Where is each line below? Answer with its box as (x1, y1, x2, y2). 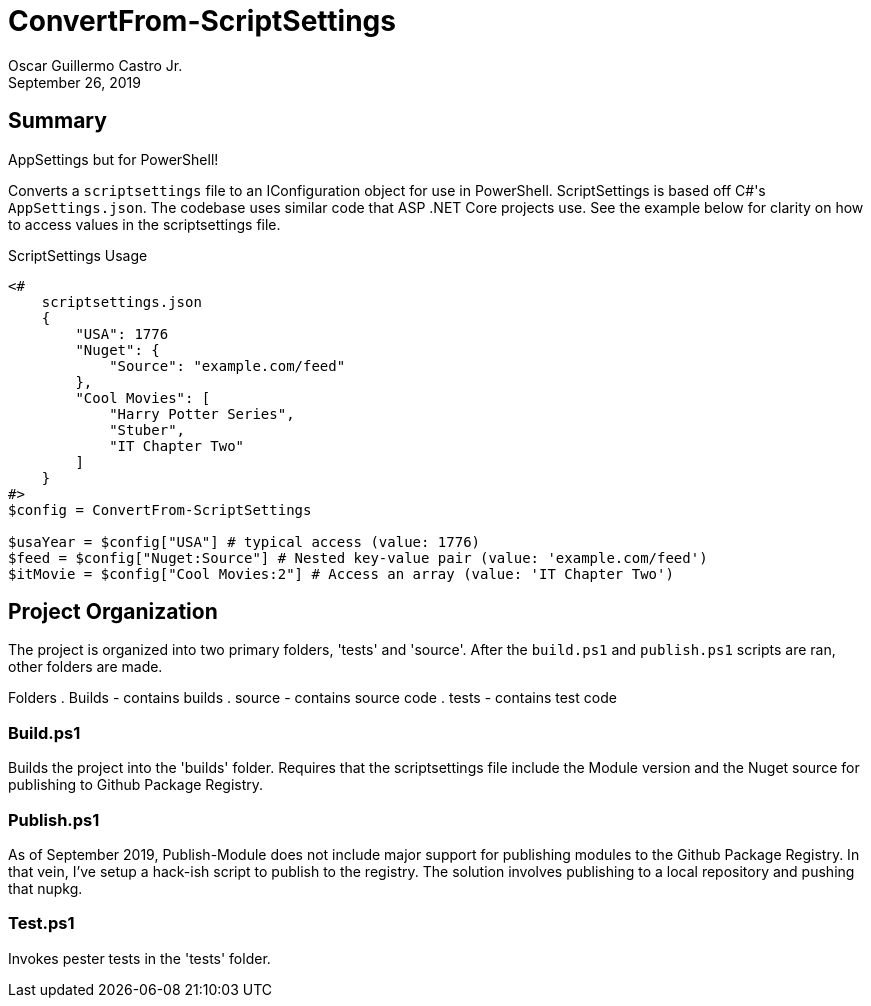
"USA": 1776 (75, 325, 169, 342)
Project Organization (8, 599, 218, 625)
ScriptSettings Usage (8, 246, 148, 264)
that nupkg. (8, 879, 83, 897)
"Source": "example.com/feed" (109, 357, 346, 374)
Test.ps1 (8, 913, 75, 934)
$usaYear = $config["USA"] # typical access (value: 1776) (8, 533, 481, 550)
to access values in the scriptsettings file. (8, 215, 281, 233)
